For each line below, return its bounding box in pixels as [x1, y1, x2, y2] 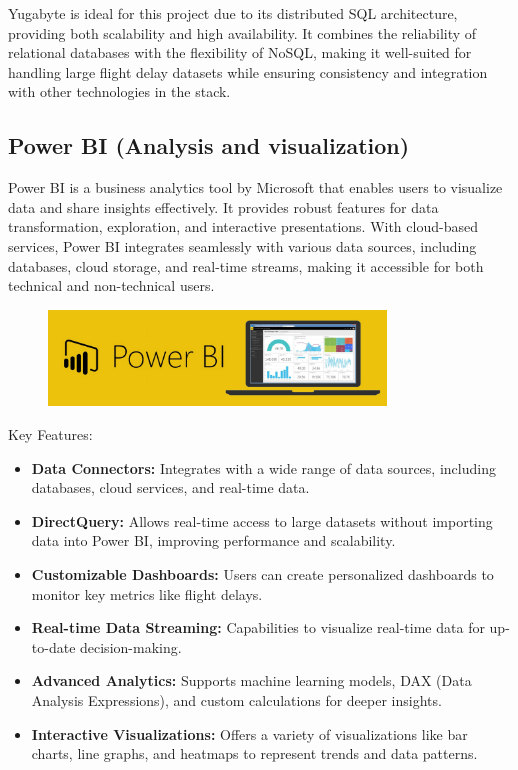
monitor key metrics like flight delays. [31, 583, 263, 604]
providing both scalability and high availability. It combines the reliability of [8, 22, 477, 43]
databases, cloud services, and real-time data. [31, 477, 310, 498]
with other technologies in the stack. [8, 81, 231, 102]
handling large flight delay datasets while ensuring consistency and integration [8, 61, 488, 82]
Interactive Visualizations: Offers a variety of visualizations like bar [31, 723, 468, 744]
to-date [31, 636, 76, 657]
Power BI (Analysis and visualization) [8, 130, 410, 161]
